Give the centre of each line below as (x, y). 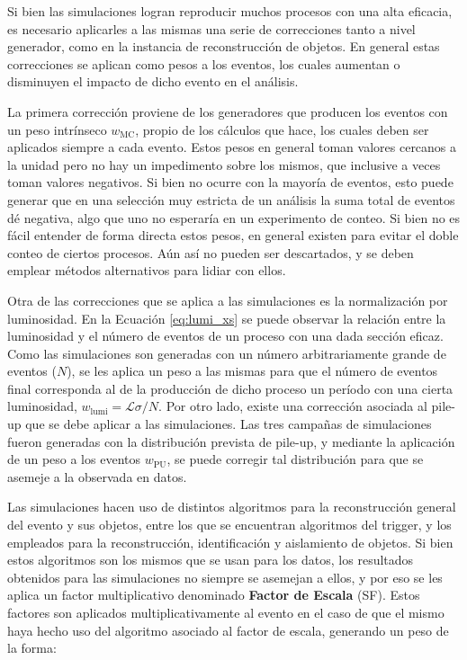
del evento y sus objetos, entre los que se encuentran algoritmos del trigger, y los (229, 525)
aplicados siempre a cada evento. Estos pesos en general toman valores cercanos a (232, 147)
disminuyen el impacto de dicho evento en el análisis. (153, 81)
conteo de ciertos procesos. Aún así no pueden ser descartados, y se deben (211, 252)
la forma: (32, 648)
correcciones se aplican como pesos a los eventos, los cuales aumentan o (204, 63)
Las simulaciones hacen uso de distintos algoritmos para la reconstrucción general (232, 507)
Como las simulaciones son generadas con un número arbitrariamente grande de (227, 353)
